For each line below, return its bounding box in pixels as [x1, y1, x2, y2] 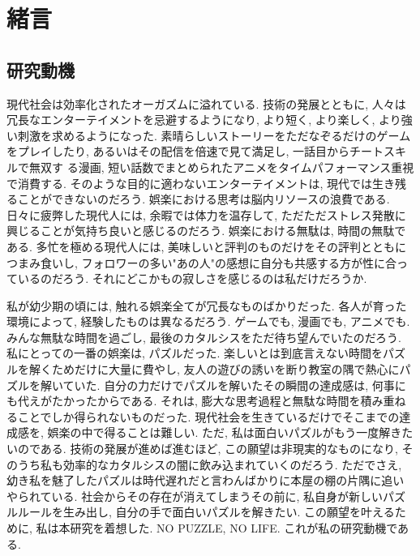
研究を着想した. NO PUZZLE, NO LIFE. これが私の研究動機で [70, 520, 398, 537]
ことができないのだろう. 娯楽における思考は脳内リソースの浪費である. [17, 190, 390, 207]
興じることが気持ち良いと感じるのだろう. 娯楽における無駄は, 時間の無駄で [6, 222, 406, 239]
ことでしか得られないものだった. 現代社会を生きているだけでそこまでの [17, 408, 400, 425]
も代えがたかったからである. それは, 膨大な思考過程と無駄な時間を [6, 392, 361, 409]
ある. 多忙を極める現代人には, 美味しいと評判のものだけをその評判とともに [6, 237, 407, 254]
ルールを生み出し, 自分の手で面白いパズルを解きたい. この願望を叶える [17, 503, 395, 520]
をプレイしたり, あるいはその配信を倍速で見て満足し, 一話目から [6, 143, 350, 160]
